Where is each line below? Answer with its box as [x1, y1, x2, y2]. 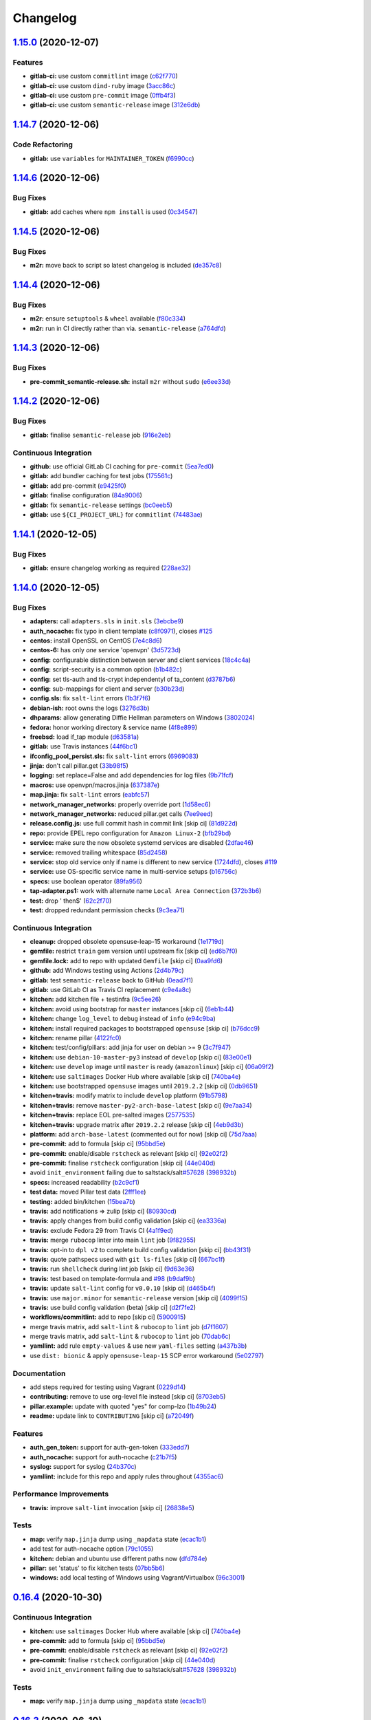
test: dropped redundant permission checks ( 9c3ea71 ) [30, 905, 185, 914]
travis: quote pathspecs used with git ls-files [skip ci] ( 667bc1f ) [30, 1255, 225, 1263]
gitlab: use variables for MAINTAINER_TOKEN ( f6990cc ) [30, 154, 195, 162]
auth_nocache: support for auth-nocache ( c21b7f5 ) [30, 1452, 177, 1461]
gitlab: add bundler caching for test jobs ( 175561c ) [30, 472, 173, 480]
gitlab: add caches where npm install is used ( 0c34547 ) [30, 207, 199, 216]
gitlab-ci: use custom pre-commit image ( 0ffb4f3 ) [30, 92, 176, 100]
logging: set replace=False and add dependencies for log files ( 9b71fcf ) [30, 771, 234, 780]
